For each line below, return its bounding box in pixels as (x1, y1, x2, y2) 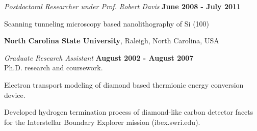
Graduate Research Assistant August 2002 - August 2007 (4, 52, 194, 63)
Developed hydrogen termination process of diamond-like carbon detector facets (4, 107, 253, 117)
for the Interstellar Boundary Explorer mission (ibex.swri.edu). (4, 116, 200, 127)
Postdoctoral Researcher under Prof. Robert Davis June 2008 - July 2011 (4, 1, 241, 11)
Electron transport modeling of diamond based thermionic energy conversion (4, 79, 244, 90)
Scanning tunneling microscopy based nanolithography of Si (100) (4, 18, 210, 29)
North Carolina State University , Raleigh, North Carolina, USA (4, 35, 219, 46)
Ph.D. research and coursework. (4, 62, 103, 73)
